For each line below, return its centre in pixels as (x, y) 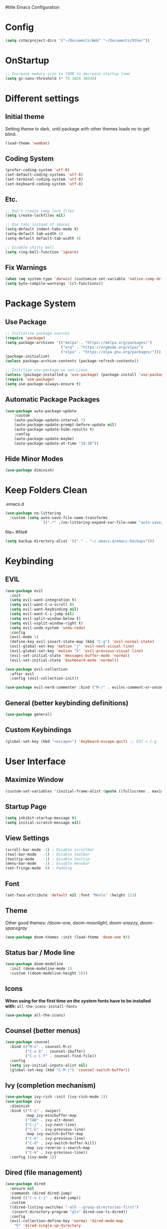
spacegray (16, 928)
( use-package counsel (28, 1042)
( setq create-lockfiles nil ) (35, 216)
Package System (41, 304)
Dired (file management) (44, 1173)
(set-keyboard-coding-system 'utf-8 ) (44, 184)
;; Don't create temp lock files (40, 211)
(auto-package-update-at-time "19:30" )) (56, 443)
